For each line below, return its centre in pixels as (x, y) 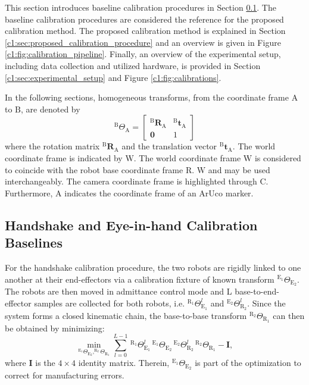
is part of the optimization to (248, 363)
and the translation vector (169, 146)
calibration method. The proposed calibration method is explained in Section (145, 31)
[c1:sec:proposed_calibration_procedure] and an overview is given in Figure (143, 42)
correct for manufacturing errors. (65, 375)
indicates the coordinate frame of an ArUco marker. (159, 192)
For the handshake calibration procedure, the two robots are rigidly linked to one (153, 267)
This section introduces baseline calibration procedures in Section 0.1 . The (141, 7)
